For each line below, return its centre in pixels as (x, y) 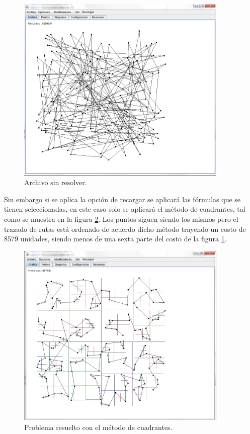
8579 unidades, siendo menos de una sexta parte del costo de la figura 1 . (115, 239)
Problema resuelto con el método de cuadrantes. (98, 427)
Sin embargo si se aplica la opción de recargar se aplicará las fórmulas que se (122, 199)
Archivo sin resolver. (56, 182)
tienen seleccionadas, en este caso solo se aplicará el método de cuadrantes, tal (125, 209)
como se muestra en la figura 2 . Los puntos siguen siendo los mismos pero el (121, 219)
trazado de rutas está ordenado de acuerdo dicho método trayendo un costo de (125, 229)
